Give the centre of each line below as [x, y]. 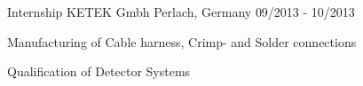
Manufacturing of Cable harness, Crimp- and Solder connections [182, 41]
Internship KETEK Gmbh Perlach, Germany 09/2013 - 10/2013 [181, 12]
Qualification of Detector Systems [99, 71]
